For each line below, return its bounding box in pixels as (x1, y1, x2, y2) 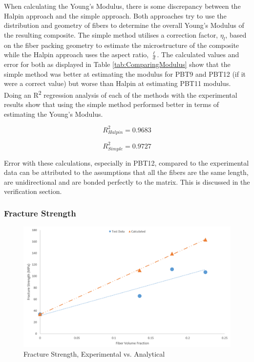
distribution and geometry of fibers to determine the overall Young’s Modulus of (4, 20, 244, 30)
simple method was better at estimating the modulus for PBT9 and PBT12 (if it (4, 68, 246, 79)
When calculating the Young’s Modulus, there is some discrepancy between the (4, 1, 241, 11)
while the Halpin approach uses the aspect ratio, (4, 49, 149, 60)
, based (225, 29, 247, 40)
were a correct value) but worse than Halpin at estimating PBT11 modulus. (4, 78, 231, 88)
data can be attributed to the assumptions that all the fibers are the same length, (4, 167, 249, 177)
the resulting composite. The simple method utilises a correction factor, (4, 29, 218, 40)
